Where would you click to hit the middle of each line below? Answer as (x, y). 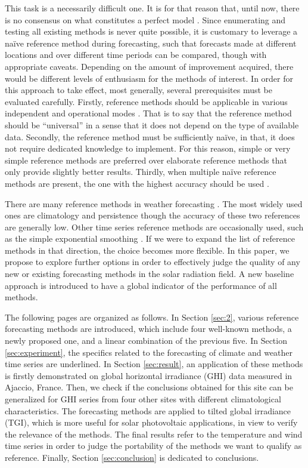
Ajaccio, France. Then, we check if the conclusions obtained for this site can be (149, 387)
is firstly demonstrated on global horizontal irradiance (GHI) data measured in (149, 375)
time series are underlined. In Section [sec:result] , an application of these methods (154, 364)
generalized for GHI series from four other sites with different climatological (143, 399)
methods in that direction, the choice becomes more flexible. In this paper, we (147, 250)
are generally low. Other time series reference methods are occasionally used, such (154, 227)
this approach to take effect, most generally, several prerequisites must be (139, 90)
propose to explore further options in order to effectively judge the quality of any (153, 262)
